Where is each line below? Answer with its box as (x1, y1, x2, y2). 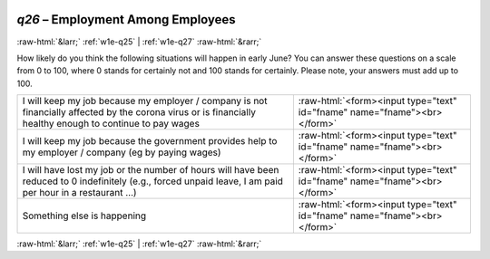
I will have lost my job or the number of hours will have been (22, 164, 279, 177)
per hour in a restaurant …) (22, 187, 137, 199)
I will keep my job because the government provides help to (22, 135, 278, 148)
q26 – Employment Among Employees (16, 12, 236, 27)
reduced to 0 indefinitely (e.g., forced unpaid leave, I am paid (22, 175, 283, 187)
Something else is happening (22, 209, 147, 222)
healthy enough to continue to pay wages (22, 118, 200, 130)
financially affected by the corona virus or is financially (22, 106, 256, 119)
